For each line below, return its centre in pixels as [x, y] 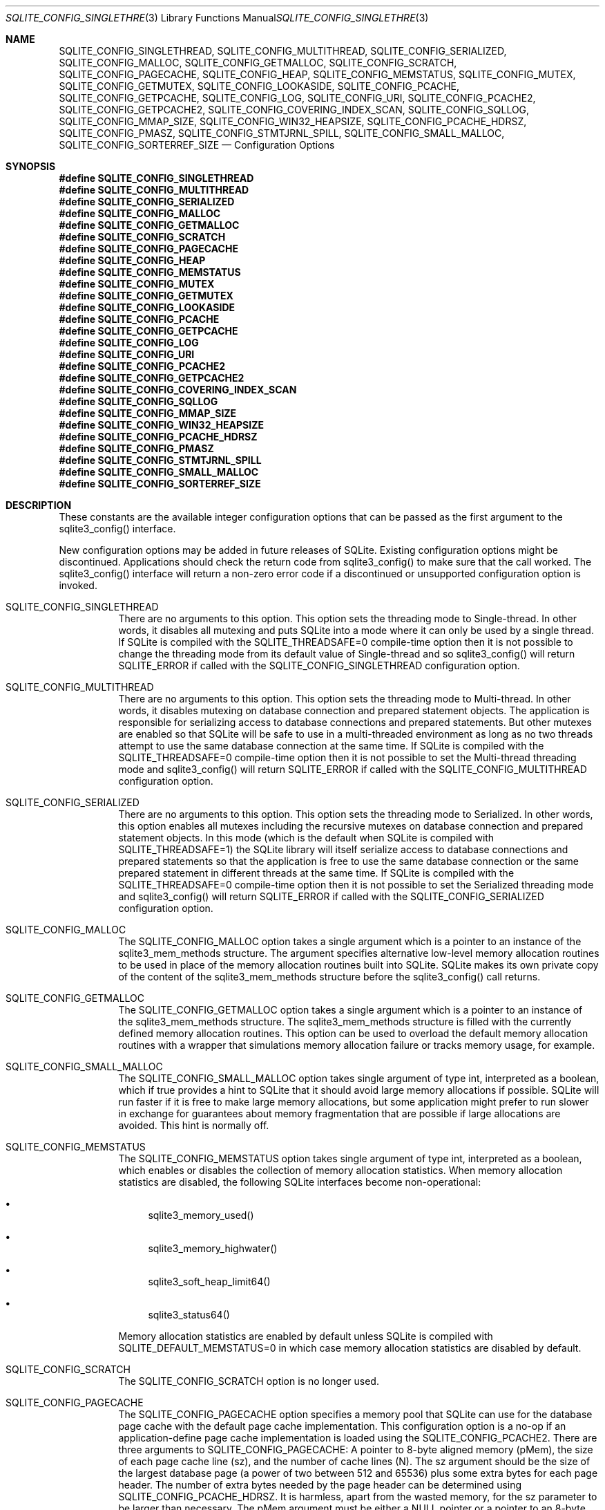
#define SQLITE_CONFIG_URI [127, 354]
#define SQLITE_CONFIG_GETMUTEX [146, 296]
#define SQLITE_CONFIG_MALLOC [140, 213]
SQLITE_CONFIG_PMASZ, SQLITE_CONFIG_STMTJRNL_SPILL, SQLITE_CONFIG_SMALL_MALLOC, [282, 133]
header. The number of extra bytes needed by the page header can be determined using [320, 1485]
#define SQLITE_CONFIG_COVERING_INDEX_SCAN [178, 390]
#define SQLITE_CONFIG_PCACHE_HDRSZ [158, 437]
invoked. [78, 585]
